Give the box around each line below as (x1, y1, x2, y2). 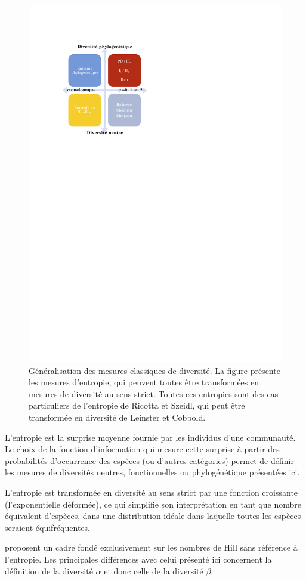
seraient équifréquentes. (5, 521, 90, 533)
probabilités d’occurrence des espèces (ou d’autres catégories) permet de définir (5, 454, 294, 466)
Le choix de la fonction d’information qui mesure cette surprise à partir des (5, 443, 280, 455)
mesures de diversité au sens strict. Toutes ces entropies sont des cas (29, 387, 279, 400)
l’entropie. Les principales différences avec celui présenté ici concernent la (5, 553, 272, 565)
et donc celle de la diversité (104, 564, 203, 577)
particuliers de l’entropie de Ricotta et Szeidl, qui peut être (29, 399, 245, 412)
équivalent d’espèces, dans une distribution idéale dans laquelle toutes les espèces (5, 509, 301, 522)
